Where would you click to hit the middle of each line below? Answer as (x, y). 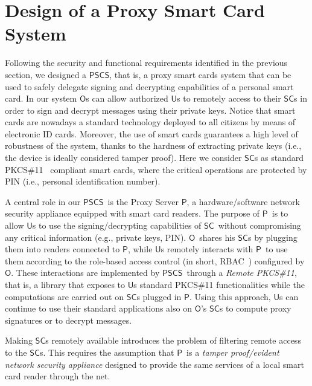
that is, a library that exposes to (65, 284)
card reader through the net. (58, 376)
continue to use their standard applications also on (98, 308)
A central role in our (43, 201)
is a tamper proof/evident (233, 352)
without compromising (259, 225)
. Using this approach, (230, 296)
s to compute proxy (255, 308)
